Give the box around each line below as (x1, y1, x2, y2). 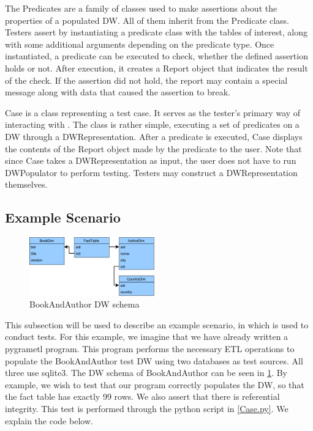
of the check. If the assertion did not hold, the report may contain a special (5, 73, 288, 86)
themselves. (5, 178, 48, 191)
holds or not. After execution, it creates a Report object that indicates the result (5, 61, 308, 74)
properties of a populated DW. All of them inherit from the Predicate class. (5, 13, 290, 26)
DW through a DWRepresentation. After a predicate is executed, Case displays (5, 130, 303, 142)
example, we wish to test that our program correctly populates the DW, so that (5, 378, 304, 391)
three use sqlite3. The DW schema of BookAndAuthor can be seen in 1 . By (5, 366, 287, 379)
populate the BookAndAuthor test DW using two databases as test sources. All (5, 354, 303, 367)
